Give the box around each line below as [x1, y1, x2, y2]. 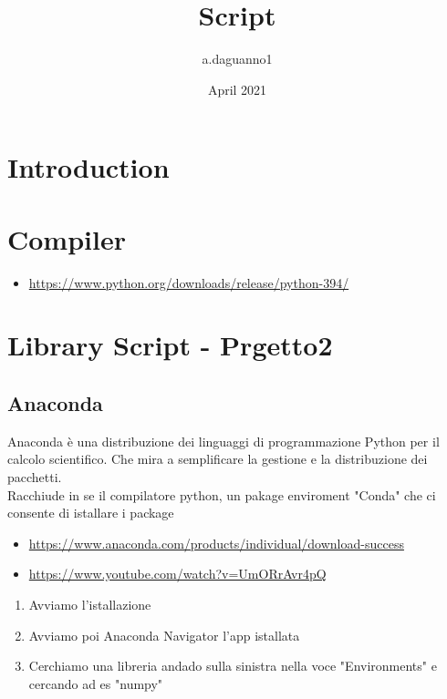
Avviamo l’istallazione [28, 594, 151, 613]
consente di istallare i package [7, 503, 174, 522]
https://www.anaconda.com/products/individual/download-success [28, 533, 404, 552]
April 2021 [207, 79, 267, 98]
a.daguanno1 [202, 49, 273, 68]
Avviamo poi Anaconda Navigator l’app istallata [28, 625, 300, 644]
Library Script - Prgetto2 [7, 326, 333, 364]
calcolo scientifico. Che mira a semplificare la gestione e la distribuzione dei [7, 449, 428, 468]
